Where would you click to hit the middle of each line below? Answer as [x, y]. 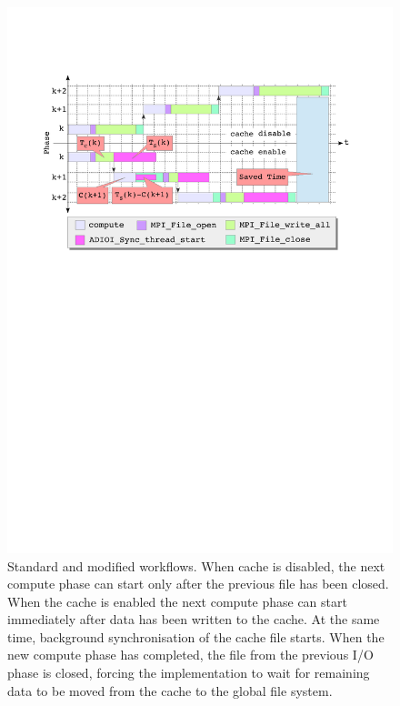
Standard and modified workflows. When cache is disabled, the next [196, 565]
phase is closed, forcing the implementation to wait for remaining [189, 673]
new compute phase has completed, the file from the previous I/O [190, 655]
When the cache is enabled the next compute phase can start [177, 601]
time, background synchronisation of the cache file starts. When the [196, 636]
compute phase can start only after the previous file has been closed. [198, 584]
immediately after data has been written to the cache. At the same [194, 619]
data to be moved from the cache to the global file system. [170, 690]
